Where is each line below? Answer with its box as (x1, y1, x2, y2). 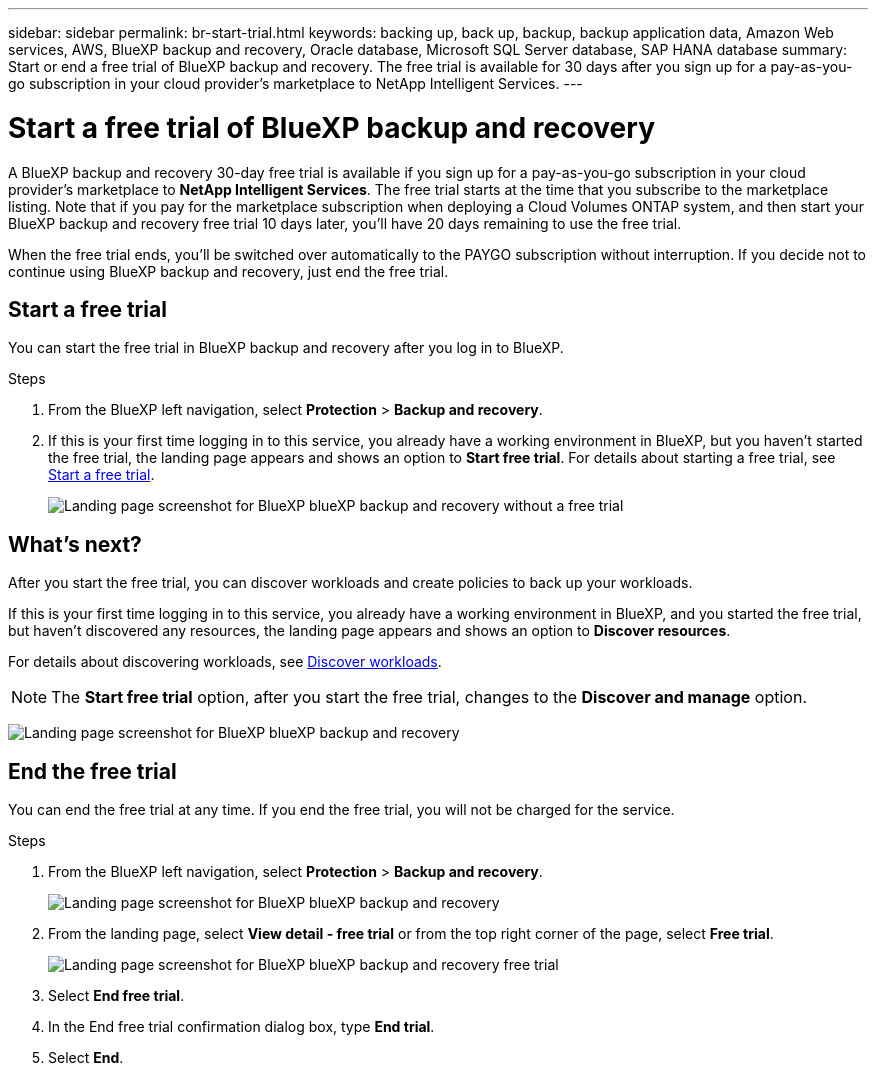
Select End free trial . (48, 987, 185, 1005)
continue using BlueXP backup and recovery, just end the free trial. (8, 262, 449, 280)
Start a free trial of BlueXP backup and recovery (8, 110, 655, 145)
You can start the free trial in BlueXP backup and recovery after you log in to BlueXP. (8, 339, 564, 357)
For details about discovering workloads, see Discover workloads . (8, 653, 442, 671)
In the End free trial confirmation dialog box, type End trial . (48, 1018, 435, 1036)
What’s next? (8, 531, 142, 557)
